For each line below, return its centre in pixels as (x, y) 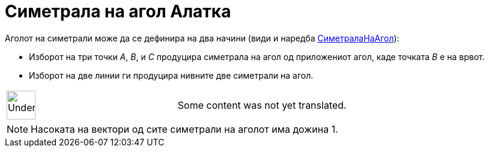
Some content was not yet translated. (262, 105)
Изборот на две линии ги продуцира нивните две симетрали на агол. (171, 75)
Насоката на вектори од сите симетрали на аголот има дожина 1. (184, 129)
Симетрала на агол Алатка (118, 11)
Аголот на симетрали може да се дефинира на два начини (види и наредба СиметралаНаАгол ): (202, 38)
